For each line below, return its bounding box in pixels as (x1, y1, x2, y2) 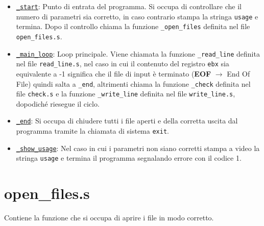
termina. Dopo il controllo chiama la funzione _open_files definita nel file (16, 21, 250, 32)
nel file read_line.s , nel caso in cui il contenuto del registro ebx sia (16, 58, 229, 69)
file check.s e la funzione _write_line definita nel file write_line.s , (16, 88, 235, 99)
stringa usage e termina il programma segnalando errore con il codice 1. (16, 153, 242, 163)
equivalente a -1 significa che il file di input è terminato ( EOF (16, 68, 211, 79)
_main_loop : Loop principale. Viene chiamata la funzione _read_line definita (16, 48, 260, 59)
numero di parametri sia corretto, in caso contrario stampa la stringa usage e (16, 11, 258, 21)
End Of (227, 68, 250, 79)
